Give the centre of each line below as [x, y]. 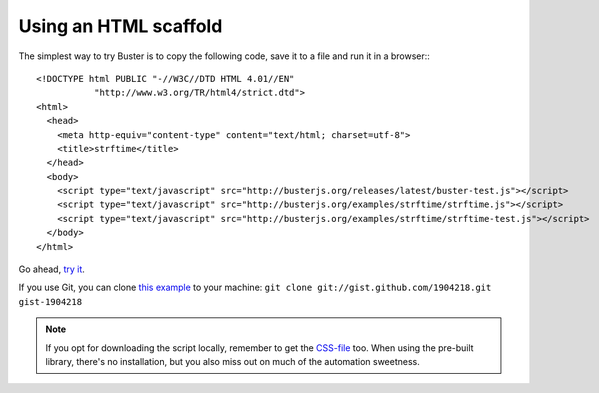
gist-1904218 [50, 301]
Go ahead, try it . [51, 269]
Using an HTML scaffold [120, 26]
